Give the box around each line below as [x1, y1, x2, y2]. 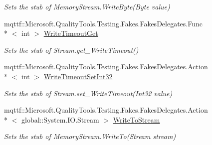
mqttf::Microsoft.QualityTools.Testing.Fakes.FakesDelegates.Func [4, 18, 203, 28]
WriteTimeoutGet [43, 28, 98, 38]
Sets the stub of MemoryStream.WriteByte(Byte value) [4, 1, 170, 11]
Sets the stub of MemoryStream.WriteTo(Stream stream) [4, 131, 176, 142]
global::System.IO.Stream [21, 114, 99, 125]
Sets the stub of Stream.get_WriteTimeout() [4, 44, 139, 55]
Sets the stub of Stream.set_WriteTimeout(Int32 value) [4, 88, 173, 98]
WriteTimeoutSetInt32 [43, 71, 113, 81]
